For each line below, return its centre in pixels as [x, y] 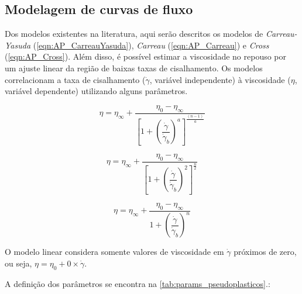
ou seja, [18, 263]
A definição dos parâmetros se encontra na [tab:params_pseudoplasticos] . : [138, 283]
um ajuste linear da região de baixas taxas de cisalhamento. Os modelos [134, 68]
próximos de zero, [265, 252]
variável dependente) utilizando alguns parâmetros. [96, 91]
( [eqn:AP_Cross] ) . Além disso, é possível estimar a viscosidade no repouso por [146, 56]
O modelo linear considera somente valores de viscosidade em [114, 252]
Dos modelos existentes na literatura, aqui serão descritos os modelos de [134, 34]
